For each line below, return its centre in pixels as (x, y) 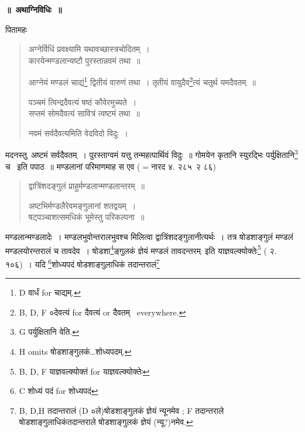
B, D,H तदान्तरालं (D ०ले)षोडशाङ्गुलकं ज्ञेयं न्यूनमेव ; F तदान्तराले (121, 410)
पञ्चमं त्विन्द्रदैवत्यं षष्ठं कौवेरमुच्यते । (83, 102)
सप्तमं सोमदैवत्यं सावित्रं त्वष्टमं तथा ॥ (84, 113)
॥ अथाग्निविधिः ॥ (34, 9)
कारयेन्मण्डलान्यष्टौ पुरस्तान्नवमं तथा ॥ (84, 60)
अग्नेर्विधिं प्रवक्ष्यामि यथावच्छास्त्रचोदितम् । (89, 49)
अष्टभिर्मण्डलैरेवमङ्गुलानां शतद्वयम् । (82, 205)
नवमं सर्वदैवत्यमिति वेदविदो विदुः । (78, 133)
